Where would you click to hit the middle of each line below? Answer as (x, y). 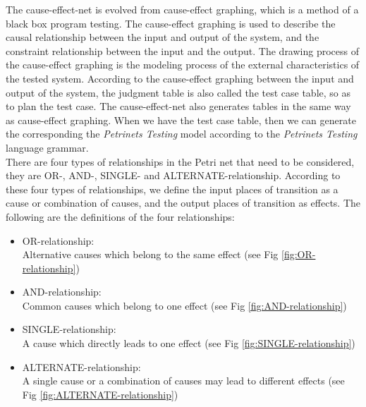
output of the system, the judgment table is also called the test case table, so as (178, 92)
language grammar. (47, 147)
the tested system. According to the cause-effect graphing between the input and (180, 78)
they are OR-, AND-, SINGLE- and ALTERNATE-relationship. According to (173, 175)
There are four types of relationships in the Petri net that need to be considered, (180, 161)
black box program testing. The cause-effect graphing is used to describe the (171, 23)
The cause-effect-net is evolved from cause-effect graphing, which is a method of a (182, 9)
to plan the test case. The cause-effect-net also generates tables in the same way (178, 106)
